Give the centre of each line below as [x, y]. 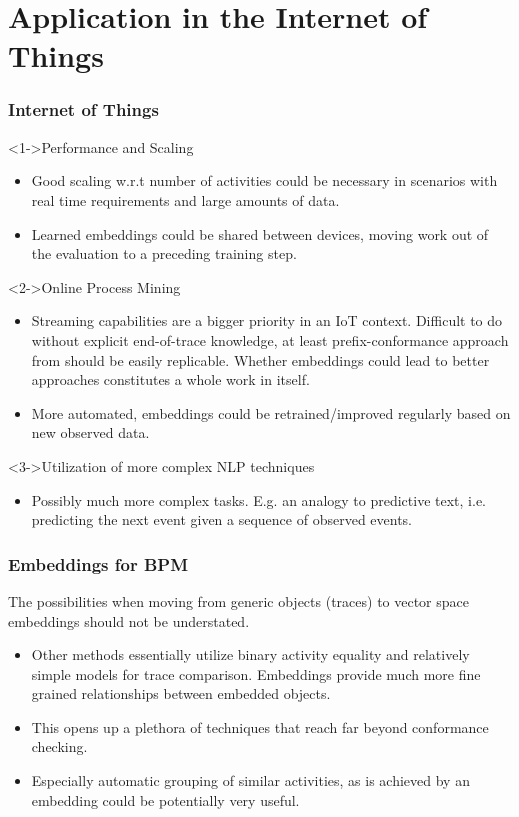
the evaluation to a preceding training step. [164, 253]
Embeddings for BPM [98, 563]
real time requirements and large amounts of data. [185, 199]
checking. [59, 746]
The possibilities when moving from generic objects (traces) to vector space [239, 600]
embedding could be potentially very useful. [165, 799]
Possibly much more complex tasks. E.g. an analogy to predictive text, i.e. [258, 499]
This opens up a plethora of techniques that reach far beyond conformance [260, 726]
